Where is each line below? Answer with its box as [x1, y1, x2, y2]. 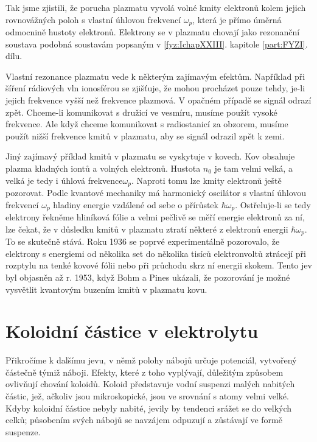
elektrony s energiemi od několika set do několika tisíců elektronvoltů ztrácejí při [5, 247, 306, 259]
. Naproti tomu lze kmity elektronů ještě [131, 174, 282, 186]
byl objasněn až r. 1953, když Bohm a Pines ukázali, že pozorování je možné [5, 270, 290, 283]
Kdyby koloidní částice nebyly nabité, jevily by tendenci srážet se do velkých [5, 401, 292, 414]
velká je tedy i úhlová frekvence [5, 174, 123, 186]
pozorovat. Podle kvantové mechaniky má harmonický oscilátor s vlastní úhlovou [5, 186, 307, 199]
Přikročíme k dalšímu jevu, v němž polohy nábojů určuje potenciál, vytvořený [5, 354, 297, 367]
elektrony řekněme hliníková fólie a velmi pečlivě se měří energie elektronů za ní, [5, 211, 305, 223]
